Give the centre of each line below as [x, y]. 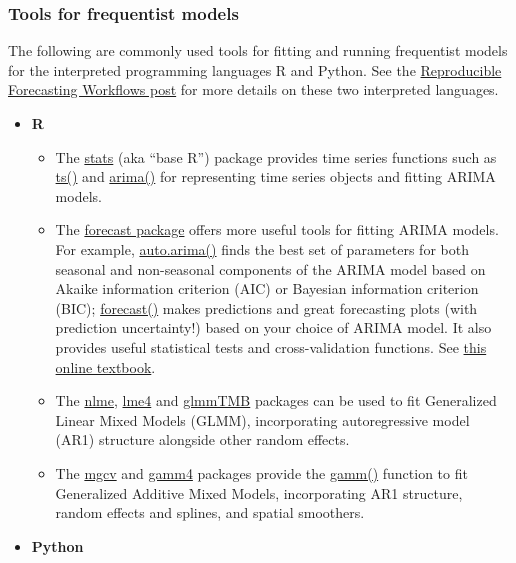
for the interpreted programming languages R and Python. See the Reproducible [255, 69]
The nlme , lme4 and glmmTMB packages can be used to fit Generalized [276, 400]
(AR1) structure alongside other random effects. [202, 439]
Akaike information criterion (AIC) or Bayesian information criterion [267, 288]
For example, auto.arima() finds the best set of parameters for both [262, 248]
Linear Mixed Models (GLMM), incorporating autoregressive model [262, 419]
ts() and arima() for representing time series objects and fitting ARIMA [275, 176]
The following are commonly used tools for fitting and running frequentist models [258, 50]
